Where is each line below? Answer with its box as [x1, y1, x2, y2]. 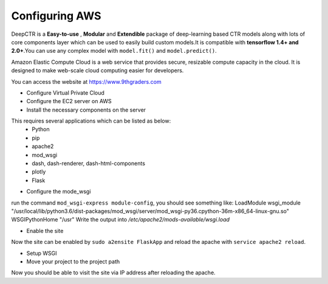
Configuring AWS [11, 9, 101, 22]
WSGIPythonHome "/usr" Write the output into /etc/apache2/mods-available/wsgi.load [11, 216, 230, 223]
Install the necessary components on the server [26, 106, 146, 113]
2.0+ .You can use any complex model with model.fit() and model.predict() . [11, 47, 217, 55]
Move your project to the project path [26, 258, 120, 265]
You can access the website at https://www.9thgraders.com [11, 78, 162, 85]
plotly [32, 168, 46, 175]
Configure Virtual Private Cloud [26, 89, 104, 96]
